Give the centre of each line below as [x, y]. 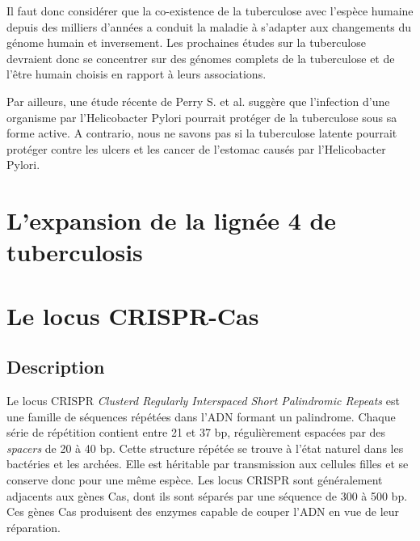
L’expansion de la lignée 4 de [172, 220]
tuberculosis [75, 252]
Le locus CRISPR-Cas [133, 315]
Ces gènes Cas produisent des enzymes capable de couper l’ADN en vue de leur [203, 511]
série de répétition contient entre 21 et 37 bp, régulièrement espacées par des [196, 432]
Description [56, 367]
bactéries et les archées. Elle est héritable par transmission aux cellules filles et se [208, 464]
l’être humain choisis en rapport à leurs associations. [136, 74]
